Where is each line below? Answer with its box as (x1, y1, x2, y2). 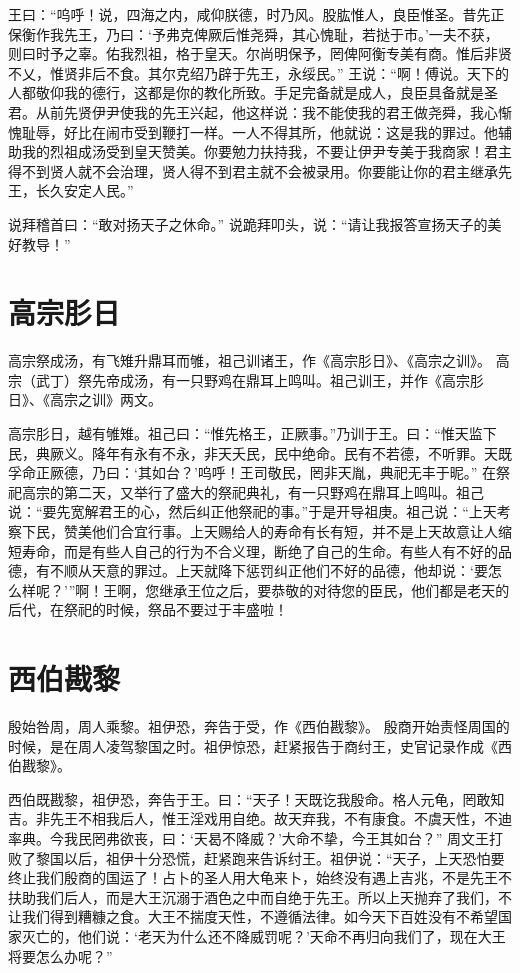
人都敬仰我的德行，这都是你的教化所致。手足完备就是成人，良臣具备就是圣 (8, 82, 498, 103)
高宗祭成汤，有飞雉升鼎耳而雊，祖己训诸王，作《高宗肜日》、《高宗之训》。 (8, 350, 491, 371)
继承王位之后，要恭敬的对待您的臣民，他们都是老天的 (159, 579, 510, 600)
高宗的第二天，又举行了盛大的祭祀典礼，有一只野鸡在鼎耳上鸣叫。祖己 (21, 481, 484, 502)
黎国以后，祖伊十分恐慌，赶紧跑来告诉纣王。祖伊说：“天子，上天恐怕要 (35, 847, 505, 868)
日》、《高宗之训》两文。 (8, 389, 162, 410)
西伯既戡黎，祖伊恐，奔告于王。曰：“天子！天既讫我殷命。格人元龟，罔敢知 (8, 788, 505, 809)
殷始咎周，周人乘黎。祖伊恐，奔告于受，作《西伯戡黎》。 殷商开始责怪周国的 (8, 716, 510, 737)
